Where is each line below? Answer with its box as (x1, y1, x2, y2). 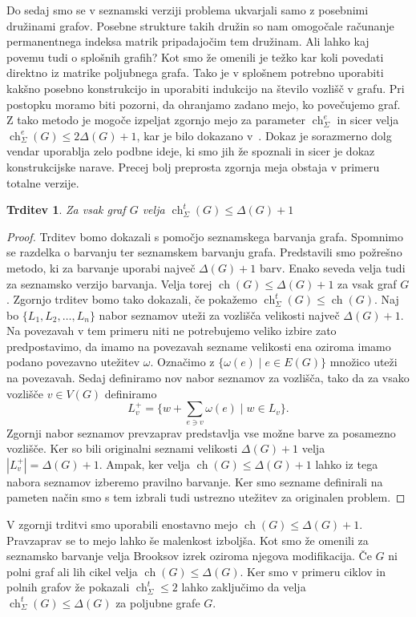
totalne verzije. (6, 174, 79, 191)
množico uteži (329, 353, 398, 370)
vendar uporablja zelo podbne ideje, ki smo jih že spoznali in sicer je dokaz (6, 143, 375, 159)
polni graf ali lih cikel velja (6, 563, 138, 579)
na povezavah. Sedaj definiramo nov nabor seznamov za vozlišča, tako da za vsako (6, 369, 410, 386)
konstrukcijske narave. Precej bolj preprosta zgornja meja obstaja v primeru (6, 158, 380, 175)
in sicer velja (337, 111, 399, 128)
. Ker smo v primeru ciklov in (240, 563, 386, 579)
